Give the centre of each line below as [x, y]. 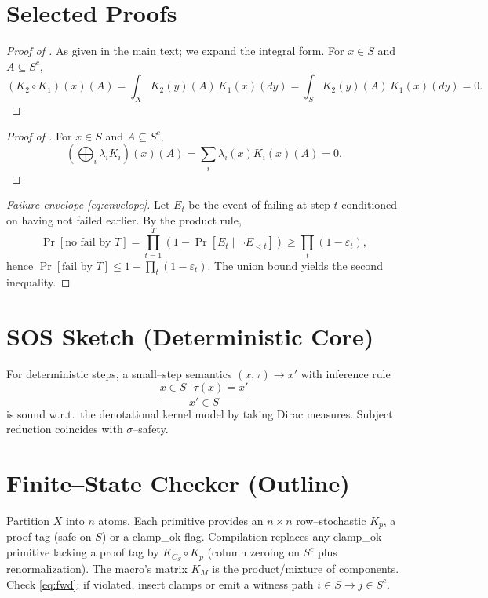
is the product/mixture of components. [306, 568]
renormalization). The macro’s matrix [97, 568]
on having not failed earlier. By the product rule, [124, 219]
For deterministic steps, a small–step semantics [119, 374]
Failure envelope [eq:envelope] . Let [88, 204]
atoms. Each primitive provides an [181, 521]
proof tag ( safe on [49, 536]
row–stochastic [331, 521]
